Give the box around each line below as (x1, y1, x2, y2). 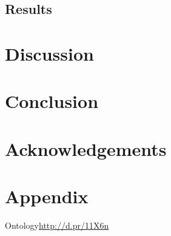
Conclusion (5, 89, 99, 113)
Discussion (5, 41, 94, 66)
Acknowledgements (5, 136, 167, 161)
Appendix (5, 184, 89, 209)
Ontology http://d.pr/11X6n (5, 219, 109, 232)
